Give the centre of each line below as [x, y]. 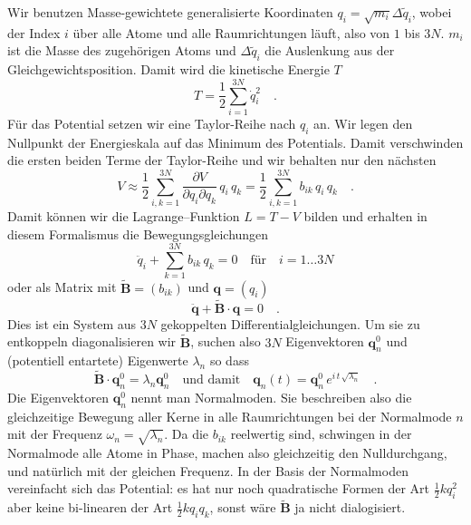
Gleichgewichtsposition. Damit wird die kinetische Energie [168, 69]
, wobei [432, 12]
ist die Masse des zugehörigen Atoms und [122, 50]
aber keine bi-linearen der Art [90, 507]
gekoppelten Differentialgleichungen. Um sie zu [290, 323]
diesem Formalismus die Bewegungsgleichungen [138, 233]
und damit [211, 380]
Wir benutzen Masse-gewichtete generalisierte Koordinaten [170, 12]
